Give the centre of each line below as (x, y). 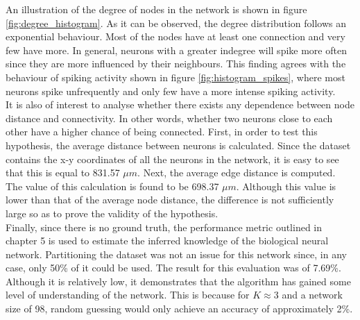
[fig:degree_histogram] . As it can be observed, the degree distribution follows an (176, 23)
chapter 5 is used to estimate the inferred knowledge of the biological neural (167, 241)
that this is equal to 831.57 (63, 172)
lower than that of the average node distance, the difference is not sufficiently (170, 200)
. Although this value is (286, 186)
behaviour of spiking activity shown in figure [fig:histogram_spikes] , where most (175, 77)
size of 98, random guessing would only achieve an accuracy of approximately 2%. (179, 309)
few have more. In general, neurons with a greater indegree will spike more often (176, 50)
